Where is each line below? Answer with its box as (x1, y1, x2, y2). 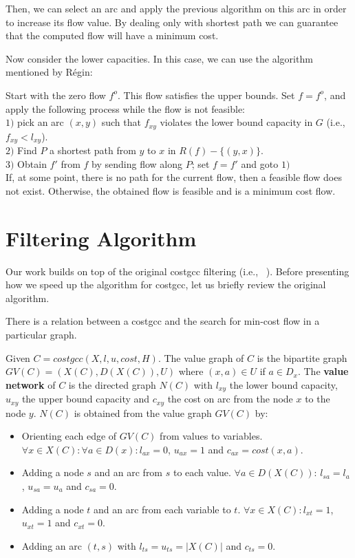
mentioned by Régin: (6, 65, 93, 79)
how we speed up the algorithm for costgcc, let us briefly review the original (6, 277, 326, 292)
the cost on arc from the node (167, 391, 293, 406)
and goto (241, 156, 279, 171)
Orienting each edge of (21, 429, 117, 443)
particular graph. (6, 327, 77, 341)
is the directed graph (68, 377, 156, 391)
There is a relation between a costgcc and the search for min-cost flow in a (6, 314, 320, 328)
